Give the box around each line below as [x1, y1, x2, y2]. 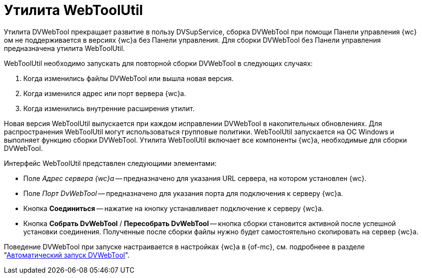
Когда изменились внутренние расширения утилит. [23, 104, 195, 113]
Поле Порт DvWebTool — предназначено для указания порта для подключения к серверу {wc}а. [23, 189, 343, 197]
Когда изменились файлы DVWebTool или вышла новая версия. [23, 74, 234, 82]
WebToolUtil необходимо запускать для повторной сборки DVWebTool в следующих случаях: [4, 59, 313, 67]
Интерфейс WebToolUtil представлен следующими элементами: [4, 159, 217, 167]
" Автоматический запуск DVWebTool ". [4, 250, 130, 259]
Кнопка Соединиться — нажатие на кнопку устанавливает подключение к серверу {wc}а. [23, 204, 324, 213]
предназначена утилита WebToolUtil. [4, 44, 125, 52]
